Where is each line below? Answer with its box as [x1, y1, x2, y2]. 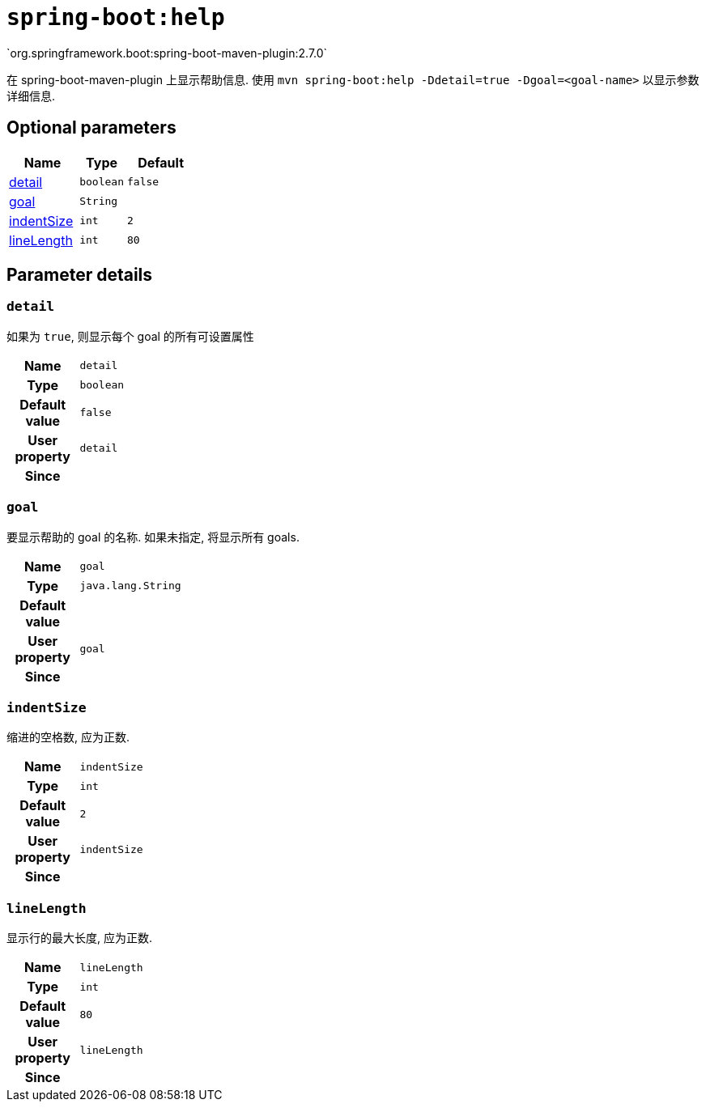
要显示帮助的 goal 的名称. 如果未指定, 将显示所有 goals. [6, 529, 300, 544]
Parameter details [6, 265, 153, 286]
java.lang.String [79, 579, 181, 592]
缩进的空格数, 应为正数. [6, 730, 130, 745]
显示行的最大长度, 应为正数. [6, 931, 153, 945]
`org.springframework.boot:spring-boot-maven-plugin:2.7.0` [6, 45, 328, 60]
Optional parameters [6, 117, 176, 138]
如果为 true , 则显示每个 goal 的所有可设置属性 [6, 329, 254, 343]
